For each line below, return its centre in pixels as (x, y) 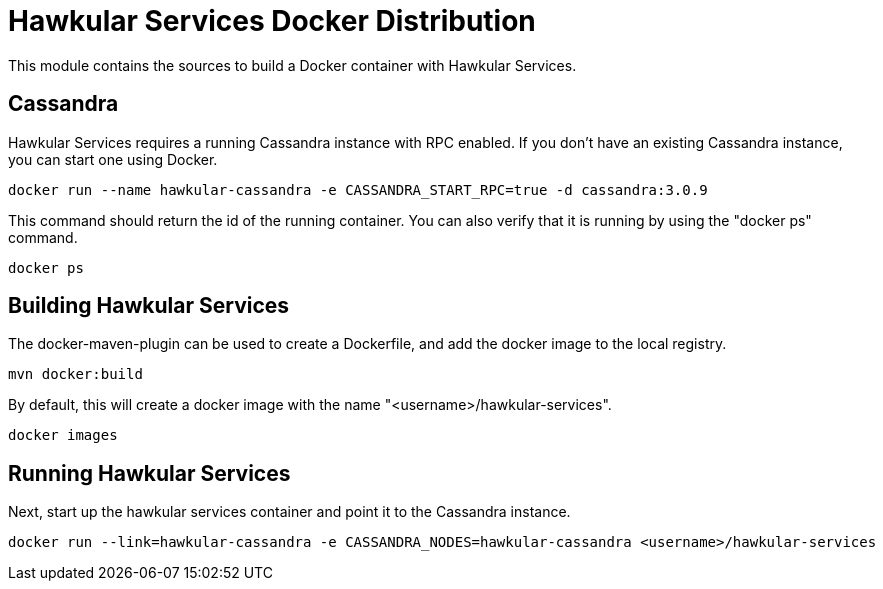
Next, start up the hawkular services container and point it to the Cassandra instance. (289, 512)
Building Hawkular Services (149, 306)
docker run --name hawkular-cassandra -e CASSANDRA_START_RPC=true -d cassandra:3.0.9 (358, 189)
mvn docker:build (75, 374)
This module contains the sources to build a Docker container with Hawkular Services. (292, 65)
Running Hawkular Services (149, 473)
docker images (63, 435)
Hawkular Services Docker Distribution (272, 21)
